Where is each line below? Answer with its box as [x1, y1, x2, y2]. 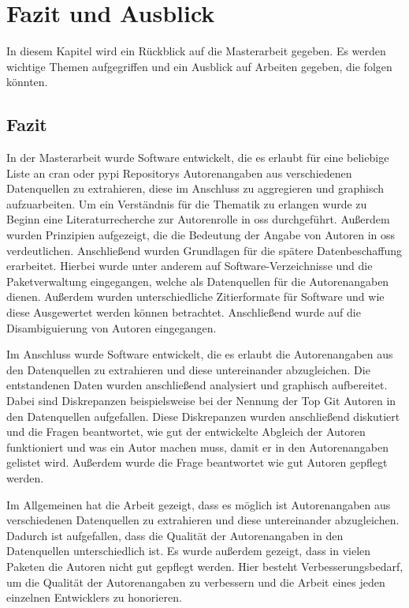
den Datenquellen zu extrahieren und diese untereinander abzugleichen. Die [6, 361, 370, 377]
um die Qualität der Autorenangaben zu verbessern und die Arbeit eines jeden [6, 573, 385, 590]
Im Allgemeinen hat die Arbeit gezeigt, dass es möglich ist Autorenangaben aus [6, 496, 391, 512]
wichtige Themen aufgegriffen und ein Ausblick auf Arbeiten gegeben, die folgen [6, 58, 392, 74]
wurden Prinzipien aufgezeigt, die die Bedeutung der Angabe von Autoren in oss [6, 227, 396, 243]
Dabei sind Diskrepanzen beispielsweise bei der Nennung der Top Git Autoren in [6, 392, 396, 409]
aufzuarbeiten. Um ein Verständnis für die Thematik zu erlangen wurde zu [6, 195, 367, 212]
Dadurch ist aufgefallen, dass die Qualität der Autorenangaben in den [6, 527, 344, 543]
